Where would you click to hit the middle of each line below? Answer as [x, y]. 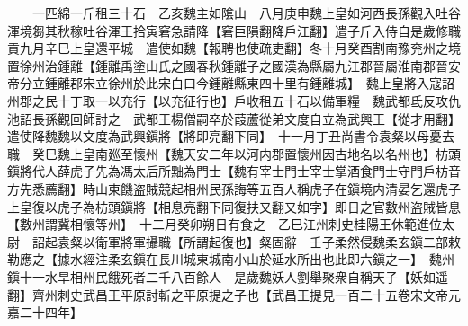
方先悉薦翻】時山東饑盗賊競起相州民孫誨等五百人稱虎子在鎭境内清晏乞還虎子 [234, 188]
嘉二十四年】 [45, 312]
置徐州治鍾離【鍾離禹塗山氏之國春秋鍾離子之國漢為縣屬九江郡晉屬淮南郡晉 [228, 65]
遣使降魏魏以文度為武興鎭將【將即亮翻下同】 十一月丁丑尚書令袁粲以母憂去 [231, 136]
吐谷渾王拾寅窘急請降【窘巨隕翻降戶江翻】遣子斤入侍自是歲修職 [271, 30]
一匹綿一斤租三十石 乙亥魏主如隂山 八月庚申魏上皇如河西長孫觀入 [234, 13]
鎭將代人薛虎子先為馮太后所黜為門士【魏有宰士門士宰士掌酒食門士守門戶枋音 [234, 171]
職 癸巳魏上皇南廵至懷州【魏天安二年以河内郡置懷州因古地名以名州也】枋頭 [234, 153]
